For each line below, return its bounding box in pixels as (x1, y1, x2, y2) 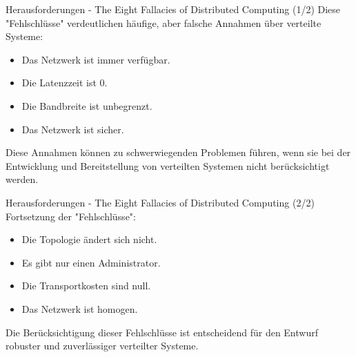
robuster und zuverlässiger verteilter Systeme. (6, 338, 199, 353)
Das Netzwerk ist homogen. (21, 301, 138, 316)
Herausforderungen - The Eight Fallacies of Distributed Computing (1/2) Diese (6, 2, 341, 16)
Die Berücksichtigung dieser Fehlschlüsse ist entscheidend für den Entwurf (6, 325, 318, 339)
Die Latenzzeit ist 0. (21, 75, 108, 90)
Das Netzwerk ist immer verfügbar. (21, 52, 170, 66)
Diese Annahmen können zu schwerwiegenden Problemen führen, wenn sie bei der (6, 145, 351, 160)
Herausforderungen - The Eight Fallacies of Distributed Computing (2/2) (6, 195, 315, 209)
